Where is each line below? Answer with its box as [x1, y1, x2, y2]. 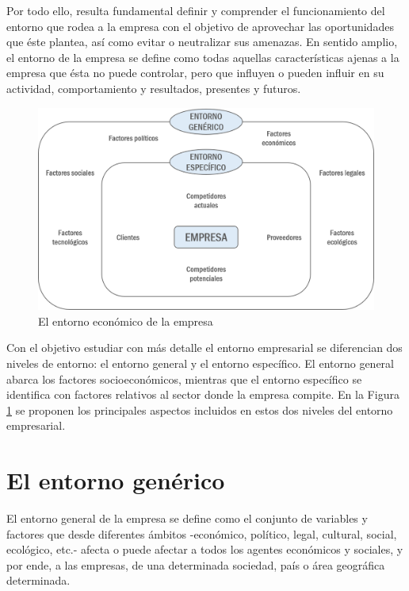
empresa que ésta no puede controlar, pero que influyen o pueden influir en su [6, 64, 384, 81]
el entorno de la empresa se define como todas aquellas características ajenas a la [6, 48, 399, 65]
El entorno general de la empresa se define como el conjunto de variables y [6, 510, 368, 527]
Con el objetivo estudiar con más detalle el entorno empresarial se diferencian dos [6, 339, 403, 356]
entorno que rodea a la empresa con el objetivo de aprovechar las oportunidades [6, 17, 394, 34]
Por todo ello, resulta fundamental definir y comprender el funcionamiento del [6, 2, 385, 18]
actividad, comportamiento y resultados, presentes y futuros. [6, 79, 301, 96]
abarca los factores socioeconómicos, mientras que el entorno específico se [6, 370, 362, 387]
